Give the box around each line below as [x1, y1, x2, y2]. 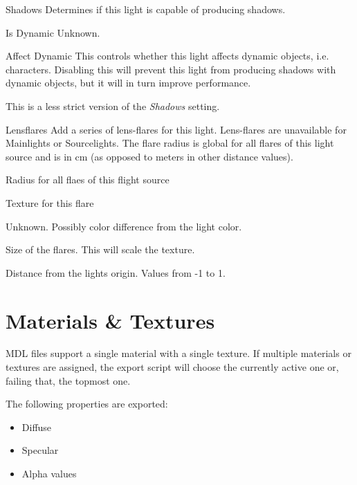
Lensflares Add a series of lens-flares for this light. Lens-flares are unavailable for [6, 122, 347, 136]
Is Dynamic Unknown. [6, 25, 100, 39]
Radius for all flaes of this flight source [6, 172, 170, 187]
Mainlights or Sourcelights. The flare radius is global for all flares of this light [6, 136, 334, 150]
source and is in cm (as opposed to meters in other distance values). [6, 149, 293, 163]
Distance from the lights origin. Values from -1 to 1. [6, 265, 226, 280]
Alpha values [21, 466, 77, 480]
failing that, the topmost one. [6, 373, 131, 387]
